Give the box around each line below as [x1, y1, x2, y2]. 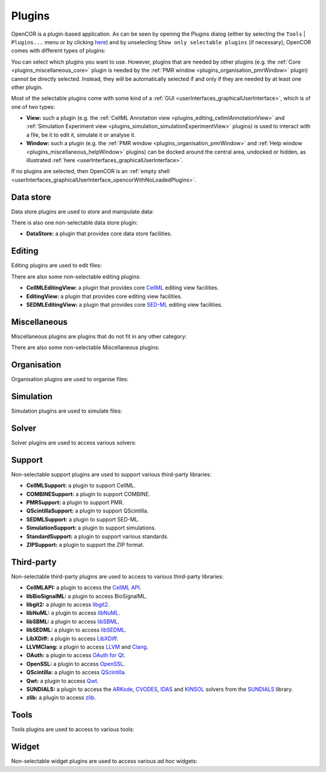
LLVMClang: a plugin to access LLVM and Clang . [26, 643, 149, 650]
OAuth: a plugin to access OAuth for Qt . [26, 652, 126, 659]
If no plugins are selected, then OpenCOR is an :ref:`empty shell [11, 168, 170, 175]
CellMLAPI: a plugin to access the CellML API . [26, 584, 142, 591]
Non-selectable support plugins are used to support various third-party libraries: [11, 471, 212, 478]
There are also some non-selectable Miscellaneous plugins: [11, 344, 160, 351]
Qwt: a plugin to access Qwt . [26, 677, 99, 684]
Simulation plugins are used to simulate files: [11, 407, 123, 414]
